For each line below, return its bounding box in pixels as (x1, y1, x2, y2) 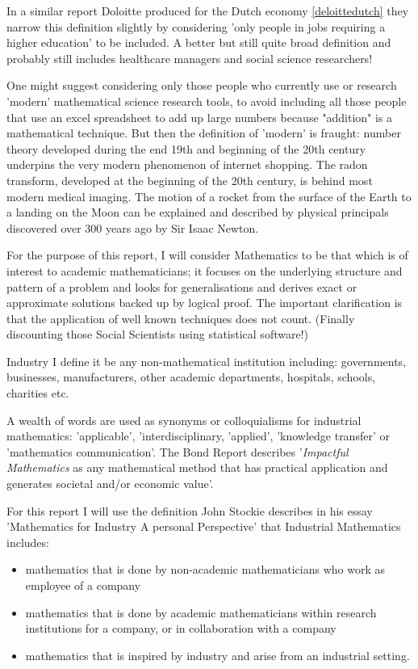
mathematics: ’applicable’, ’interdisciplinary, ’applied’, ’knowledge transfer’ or (6, 427, 390, 444)
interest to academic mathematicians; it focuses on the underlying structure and (6, 262, 403, 279)
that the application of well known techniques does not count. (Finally (6, 309, 355, 326)
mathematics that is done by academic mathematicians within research (25, 604, 377, 621)
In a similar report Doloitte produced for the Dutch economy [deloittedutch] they (6, 2, 409, 19)
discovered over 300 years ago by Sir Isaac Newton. (6, 219, 259, 236)
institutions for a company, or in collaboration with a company (25, 620, 336, 637)
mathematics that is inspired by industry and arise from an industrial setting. (25, 646, 410, 663)
